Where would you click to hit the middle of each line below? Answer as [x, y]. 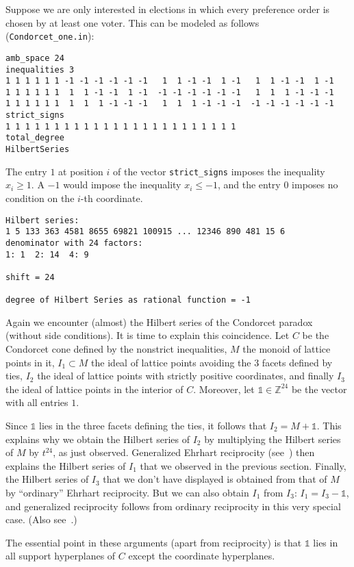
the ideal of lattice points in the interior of [94, 389]
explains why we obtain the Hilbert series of [98, 439]
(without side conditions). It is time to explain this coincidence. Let [148, 335]
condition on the [40, 198]
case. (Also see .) [41, 519]
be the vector [319, 389]
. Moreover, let [224, 389]
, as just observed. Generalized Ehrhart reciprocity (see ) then [184, 452]
